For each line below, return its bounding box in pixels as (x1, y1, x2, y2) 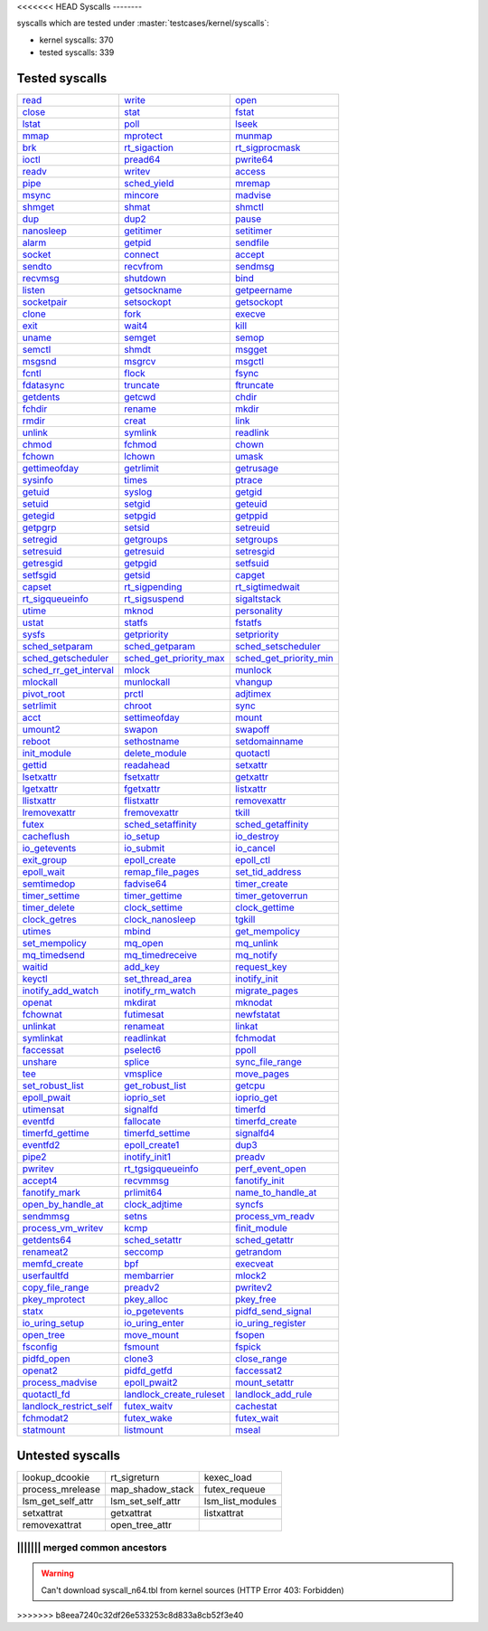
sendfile (235, 236, 270, 249)
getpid (123, 236, 152, 249)
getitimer (123, 224, 163, 237)
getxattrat (109, 1506, 153, 1519)
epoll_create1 (123, 1139, 180, 1152)
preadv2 (123, 1281, 160, 1294)
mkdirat (123, 996, 157, 1009)
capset (22, 581, 52, 593)
